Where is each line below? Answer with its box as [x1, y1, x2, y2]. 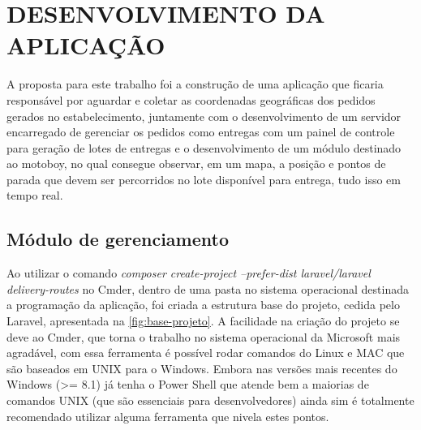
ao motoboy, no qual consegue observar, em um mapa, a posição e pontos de [6, 155, 386, 172]
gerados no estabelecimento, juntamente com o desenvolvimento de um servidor [6, 107, 402, 124]
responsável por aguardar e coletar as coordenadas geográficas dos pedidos [6, 91, 376, 108]
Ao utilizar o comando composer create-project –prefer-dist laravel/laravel [6, 264, 371, 282]
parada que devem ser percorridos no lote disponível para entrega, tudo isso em [6, 170, 401, 187]
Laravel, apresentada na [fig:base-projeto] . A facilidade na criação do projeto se [6, 312, 400, 329]
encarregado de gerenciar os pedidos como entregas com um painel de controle [6, 123, 395, 140]
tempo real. [6, 187, 63, 204]
